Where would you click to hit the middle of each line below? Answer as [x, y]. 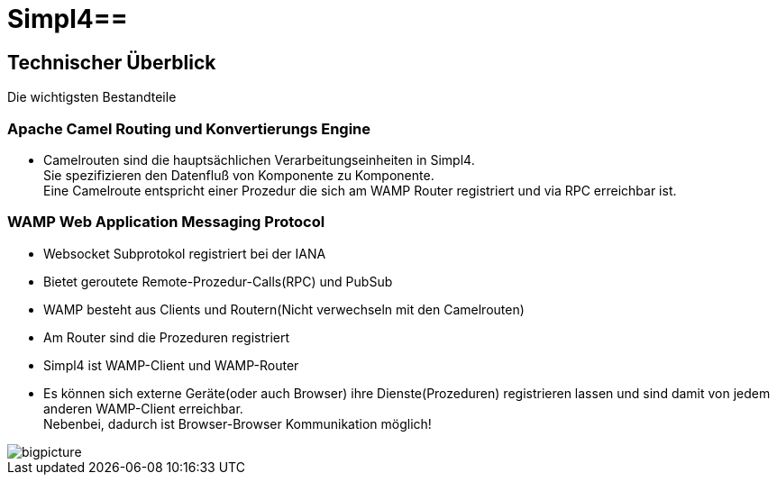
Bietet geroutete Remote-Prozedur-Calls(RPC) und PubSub [218, 281]
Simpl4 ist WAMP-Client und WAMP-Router [171, 365]
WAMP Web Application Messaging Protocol [166, 222]
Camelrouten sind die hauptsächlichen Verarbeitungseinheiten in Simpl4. [259, 159]
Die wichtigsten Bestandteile [92, 97]
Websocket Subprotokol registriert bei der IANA [185, 253]
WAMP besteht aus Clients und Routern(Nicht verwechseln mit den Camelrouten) [284, 309]
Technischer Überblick [112, 62]
